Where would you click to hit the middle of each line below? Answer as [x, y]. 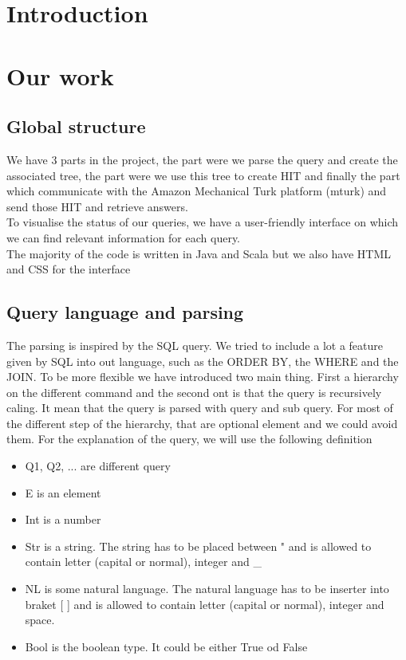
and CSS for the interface [69, 269]
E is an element [63, 492]
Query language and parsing [125, 312]
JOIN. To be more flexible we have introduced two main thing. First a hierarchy [203, 377]
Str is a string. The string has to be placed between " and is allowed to [198, 546]
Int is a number [63, 519]
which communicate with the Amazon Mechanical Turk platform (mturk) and [197, 191]
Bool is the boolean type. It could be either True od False [166, 646]
